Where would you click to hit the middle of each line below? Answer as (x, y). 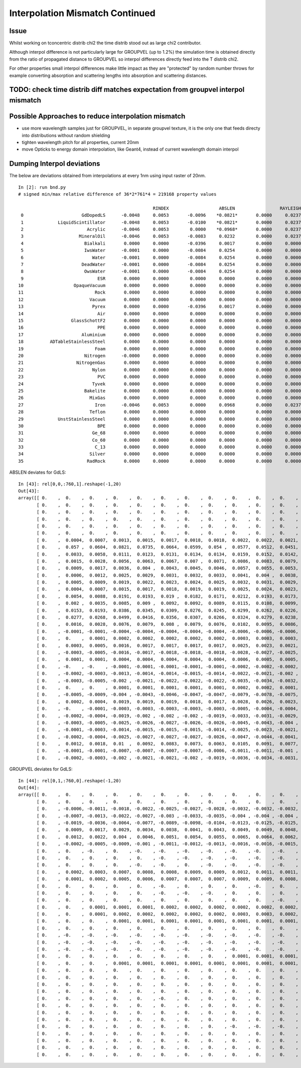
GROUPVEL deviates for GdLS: (41, 769)
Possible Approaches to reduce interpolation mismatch (97, 116)
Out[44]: (29, 788)
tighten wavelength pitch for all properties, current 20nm (80, 142)
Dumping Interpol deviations (55, 164)
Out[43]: (29, 491)
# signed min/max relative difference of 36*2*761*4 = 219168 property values (117, 194)
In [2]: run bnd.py (42, 187)
